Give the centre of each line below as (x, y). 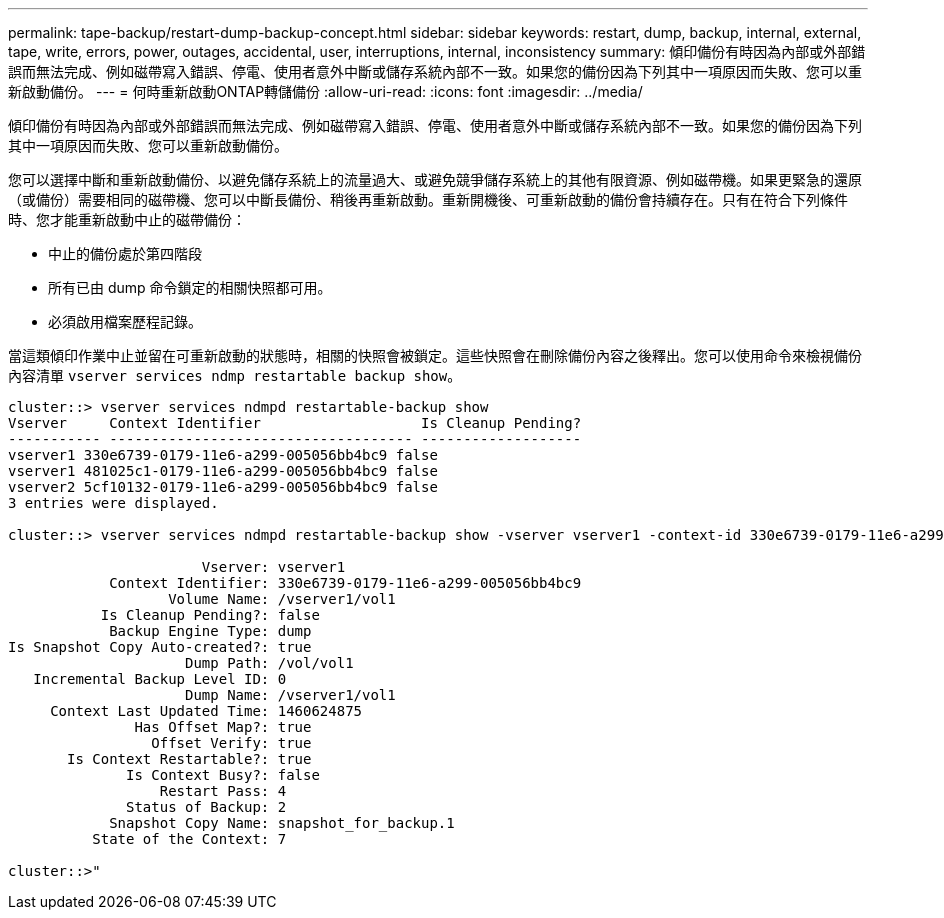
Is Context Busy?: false (223, 775)
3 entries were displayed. (113, 503)
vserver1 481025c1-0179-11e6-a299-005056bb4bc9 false (223, 471)
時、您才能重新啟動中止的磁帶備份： (127, 219)
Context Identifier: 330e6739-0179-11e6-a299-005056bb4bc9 (345, 583)
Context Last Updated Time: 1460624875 (206, 711)
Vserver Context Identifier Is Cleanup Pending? (295, 423)
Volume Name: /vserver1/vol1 (282, 599)
